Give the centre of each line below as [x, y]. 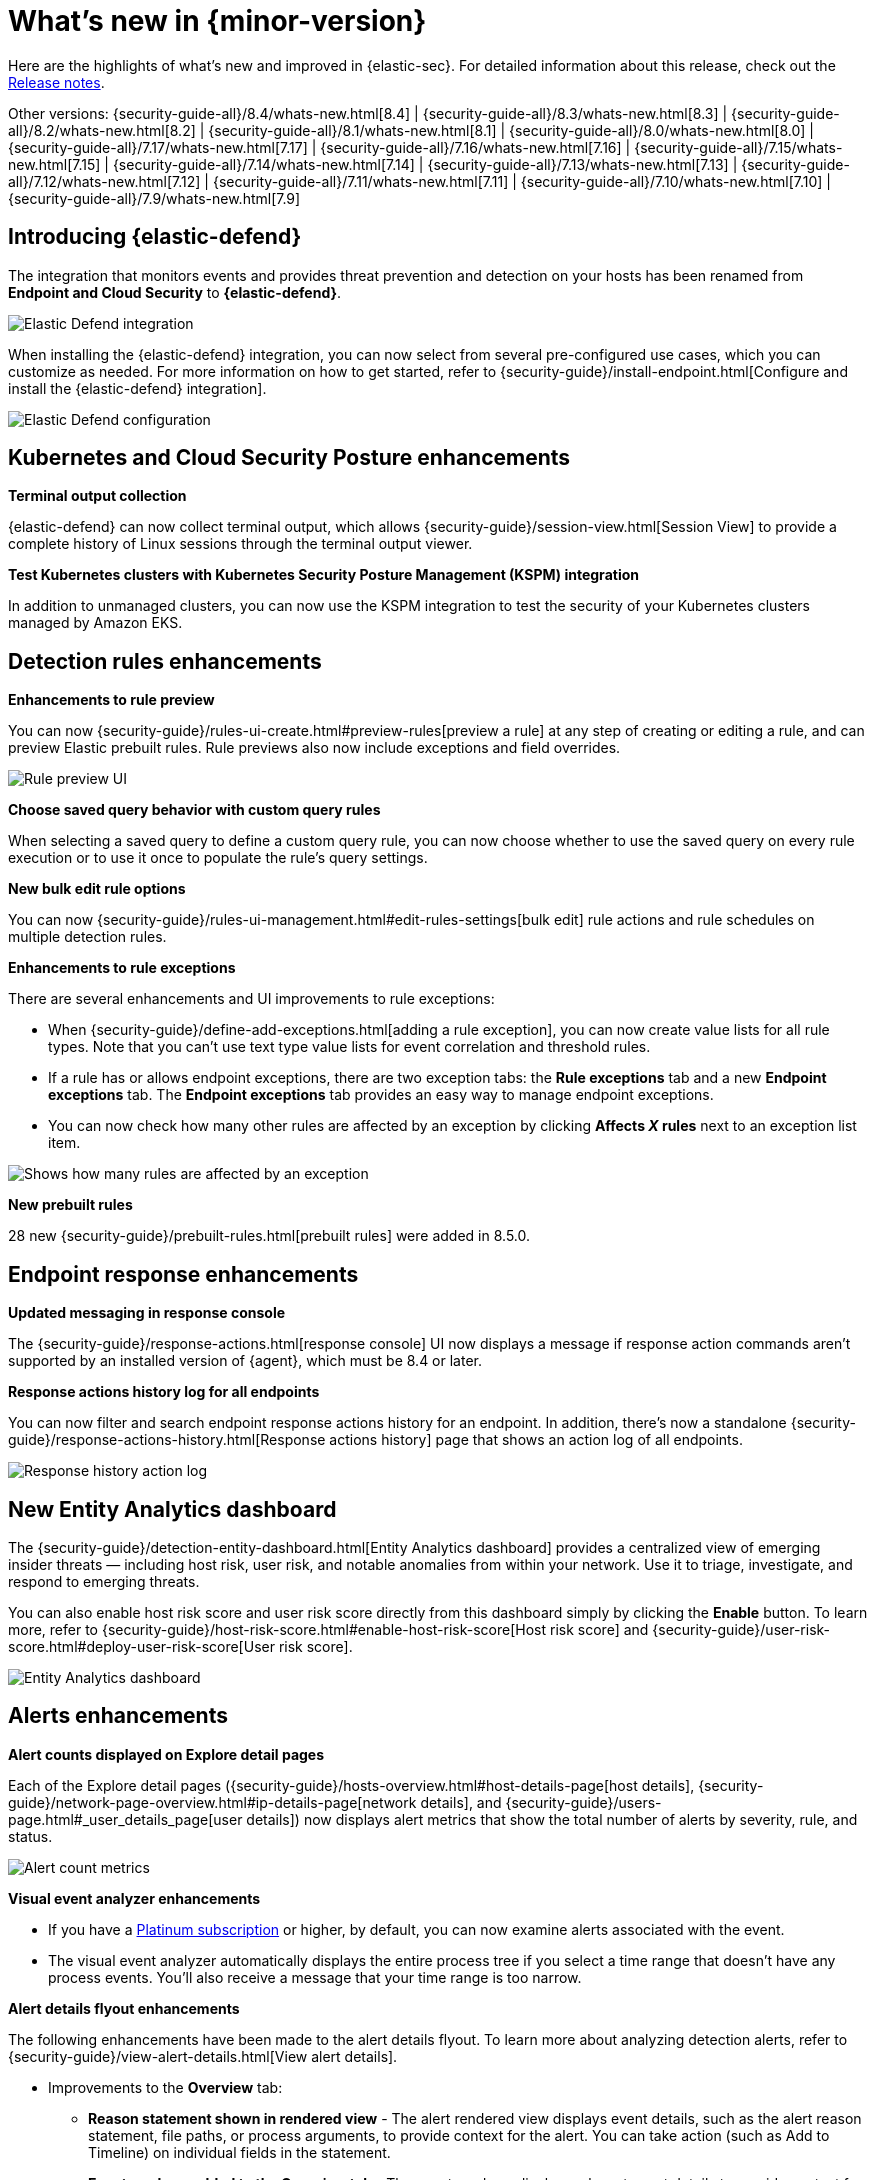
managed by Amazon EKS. [95, 623]
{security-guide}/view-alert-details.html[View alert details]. [203, 2056]
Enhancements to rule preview [111, 700]
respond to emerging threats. [104, 1581]
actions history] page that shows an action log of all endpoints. [536, 1440]
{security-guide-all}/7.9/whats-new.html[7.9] [154, 198]
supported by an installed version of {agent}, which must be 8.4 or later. [245, 1361]
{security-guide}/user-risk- [741, 1629]
